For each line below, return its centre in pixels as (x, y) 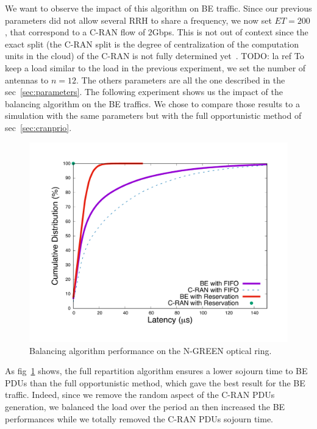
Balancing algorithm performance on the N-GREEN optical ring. (151, 350)
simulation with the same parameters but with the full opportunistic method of (153, 115)
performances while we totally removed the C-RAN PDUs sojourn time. (139, 418)
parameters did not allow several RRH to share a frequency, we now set (138, 20)
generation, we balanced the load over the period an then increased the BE (145, 407)
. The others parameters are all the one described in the (180, 80)
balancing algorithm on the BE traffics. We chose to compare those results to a (152, 103)
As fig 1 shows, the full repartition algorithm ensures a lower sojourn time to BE (156, 371)
